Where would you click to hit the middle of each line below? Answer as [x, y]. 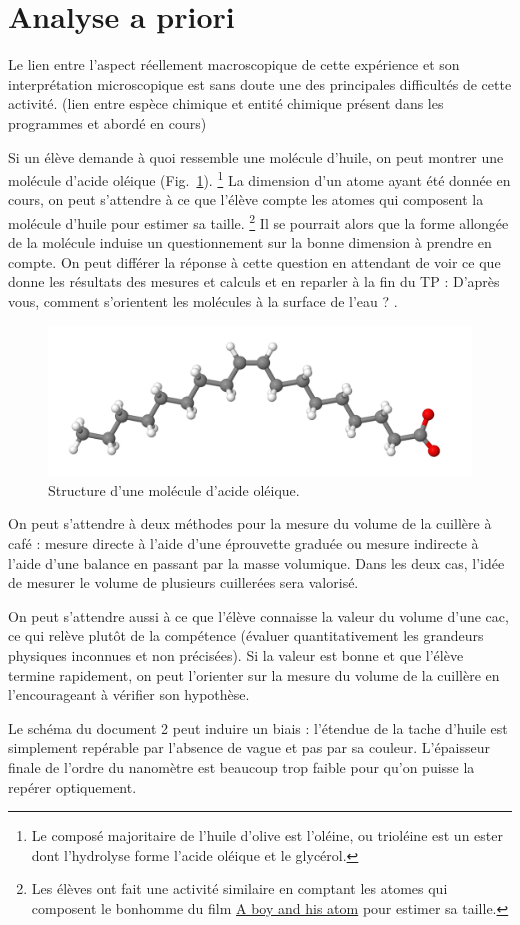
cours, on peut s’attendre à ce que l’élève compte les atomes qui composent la [246, 199]
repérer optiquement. [72, 786]
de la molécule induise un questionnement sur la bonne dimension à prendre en [250, 242]
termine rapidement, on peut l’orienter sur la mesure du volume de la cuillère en [254, 674]
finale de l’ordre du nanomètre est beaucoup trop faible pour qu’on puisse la [241, 767]
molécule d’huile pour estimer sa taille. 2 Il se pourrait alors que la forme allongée [258, 221]
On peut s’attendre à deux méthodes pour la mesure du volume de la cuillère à [250, 523]
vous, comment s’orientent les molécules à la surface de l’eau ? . [203, 300]
